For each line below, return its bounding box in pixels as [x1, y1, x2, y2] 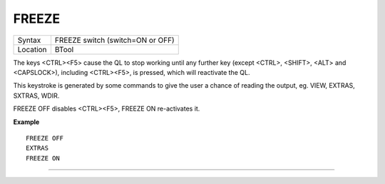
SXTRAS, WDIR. [13, 91, 60, 100]
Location [17, 44, 47, 54]
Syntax [17, 35, 41, 45]
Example [13, 118, 40, 126]
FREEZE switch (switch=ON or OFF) [54, 35, 175, 45]
